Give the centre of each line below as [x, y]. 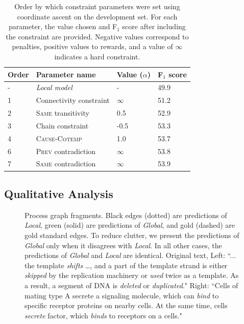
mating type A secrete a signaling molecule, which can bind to [122, 295]
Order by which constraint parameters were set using [97, 6]
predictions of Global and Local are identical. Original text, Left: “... [130, 255]
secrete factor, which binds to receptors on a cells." [103, 315]
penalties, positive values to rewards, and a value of [92, 46]
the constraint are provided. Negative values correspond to [97, 36]
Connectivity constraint [73, 100]
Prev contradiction [66, 151]
